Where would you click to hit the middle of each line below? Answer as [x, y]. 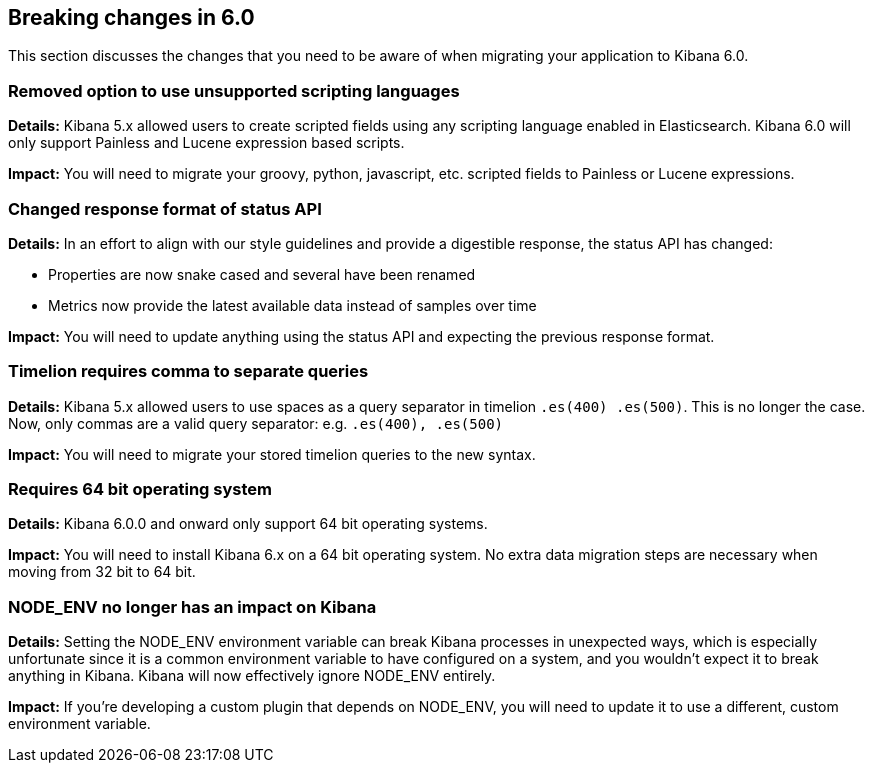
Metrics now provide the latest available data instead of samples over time [292, 305]
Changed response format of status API [165, 208]
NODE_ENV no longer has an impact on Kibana [192, 606]
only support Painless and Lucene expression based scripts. [206, 143]
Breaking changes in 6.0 [131, 17]
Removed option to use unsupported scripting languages [234, 90]
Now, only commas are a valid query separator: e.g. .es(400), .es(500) [255, 423]
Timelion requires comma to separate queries [188, 371]
